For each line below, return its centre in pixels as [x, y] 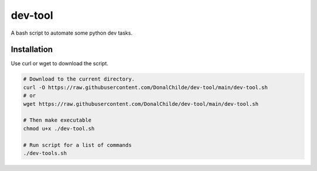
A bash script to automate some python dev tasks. [72, 33]
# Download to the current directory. [79, 79]
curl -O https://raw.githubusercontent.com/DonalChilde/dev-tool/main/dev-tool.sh [146, 87]
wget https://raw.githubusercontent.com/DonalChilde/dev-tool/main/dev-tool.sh [141, 104]
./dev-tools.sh [45, 153]
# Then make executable [58, 120]
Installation [32, 50]
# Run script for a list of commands [77, 145]
